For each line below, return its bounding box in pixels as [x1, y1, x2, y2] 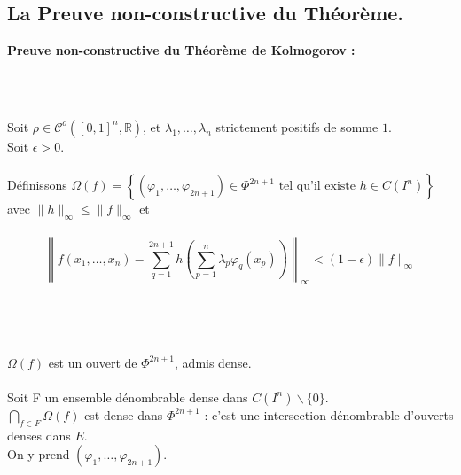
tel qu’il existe [278, 180, 356, 193]
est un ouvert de [48, 353, 137, 371]
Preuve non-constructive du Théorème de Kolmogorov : [7, 41, 356, 59]
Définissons [7, 175, 67, 194]
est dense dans [84, 405, 163, 424]
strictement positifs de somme [215, 117, 379, 136]
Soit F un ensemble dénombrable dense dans [7, 387, 248, 406]
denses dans [7, 425, 71, 444]
